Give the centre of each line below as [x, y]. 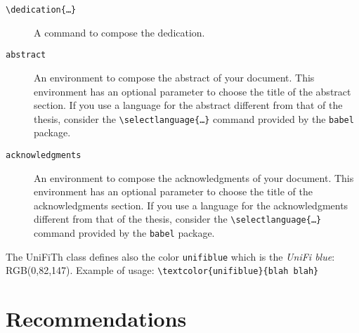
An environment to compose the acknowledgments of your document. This [194, 177]
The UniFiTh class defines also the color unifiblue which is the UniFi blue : [170, 256]
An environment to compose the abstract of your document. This [174, 77]
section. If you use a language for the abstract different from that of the [188, 105]
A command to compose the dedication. [119, 32]
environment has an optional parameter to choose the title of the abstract [192, 91]
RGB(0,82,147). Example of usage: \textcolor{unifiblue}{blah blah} [162, 270]
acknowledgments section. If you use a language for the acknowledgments [191, 205]
